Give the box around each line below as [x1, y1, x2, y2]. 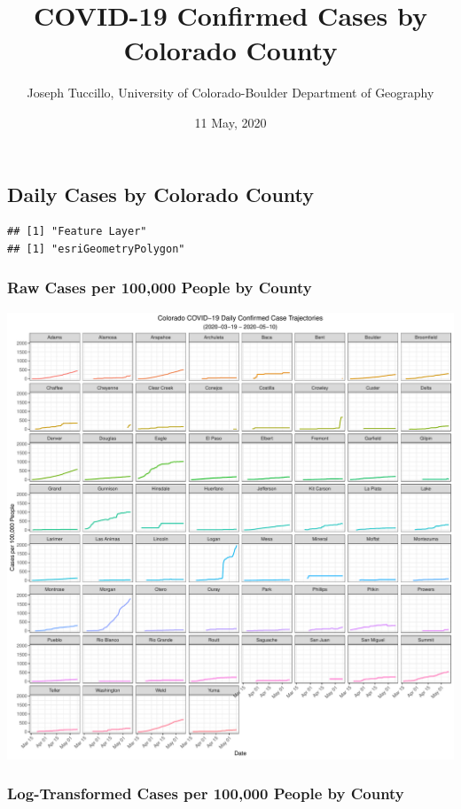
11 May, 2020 [194, 113, 267, 131]
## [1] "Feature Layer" [7, 225, 147, 238]
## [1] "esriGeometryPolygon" [7, 242, 185, 255]
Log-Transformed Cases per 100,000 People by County [7, 782, 404, 805]
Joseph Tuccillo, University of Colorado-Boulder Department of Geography [27, 83, 434, 102]
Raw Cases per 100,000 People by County [7, 276, 312, 299]
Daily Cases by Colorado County [7, 180, 315, 207]
